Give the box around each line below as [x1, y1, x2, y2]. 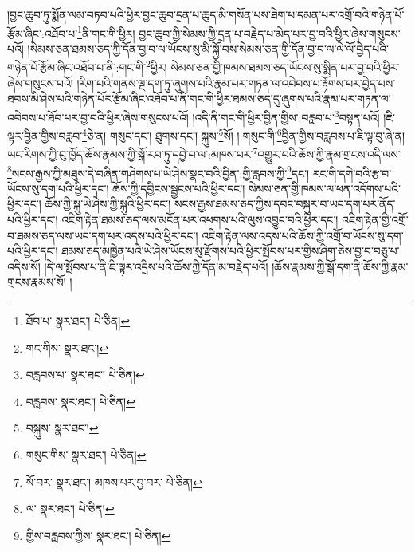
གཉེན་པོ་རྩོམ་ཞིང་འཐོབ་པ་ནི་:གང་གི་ [7, 59, 147, 76]
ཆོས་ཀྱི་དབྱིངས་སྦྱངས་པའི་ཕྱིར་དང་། [112, 179, 245, 196]
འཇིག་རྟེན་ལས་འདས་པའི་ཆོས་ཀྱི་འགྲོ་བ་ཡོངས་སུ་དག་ [202, 227, 404, 243]
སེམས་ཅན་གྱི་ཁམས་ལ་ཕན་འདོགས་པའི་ [249, 179, 401, 196]
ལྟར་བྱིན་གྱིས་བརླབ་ [7, 127, 83, 144]
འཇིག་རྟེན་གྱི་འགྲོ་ [342, 211, 409, 228]
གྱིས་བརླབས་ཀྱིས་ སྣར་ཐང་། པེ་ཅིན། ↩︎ [25, 526, 171, 543]
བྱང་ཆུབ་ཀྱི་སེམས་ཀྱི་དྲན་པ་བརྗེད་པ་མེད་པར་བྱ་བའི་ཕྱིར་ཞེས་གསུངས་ [139, 25, 401, 41]
